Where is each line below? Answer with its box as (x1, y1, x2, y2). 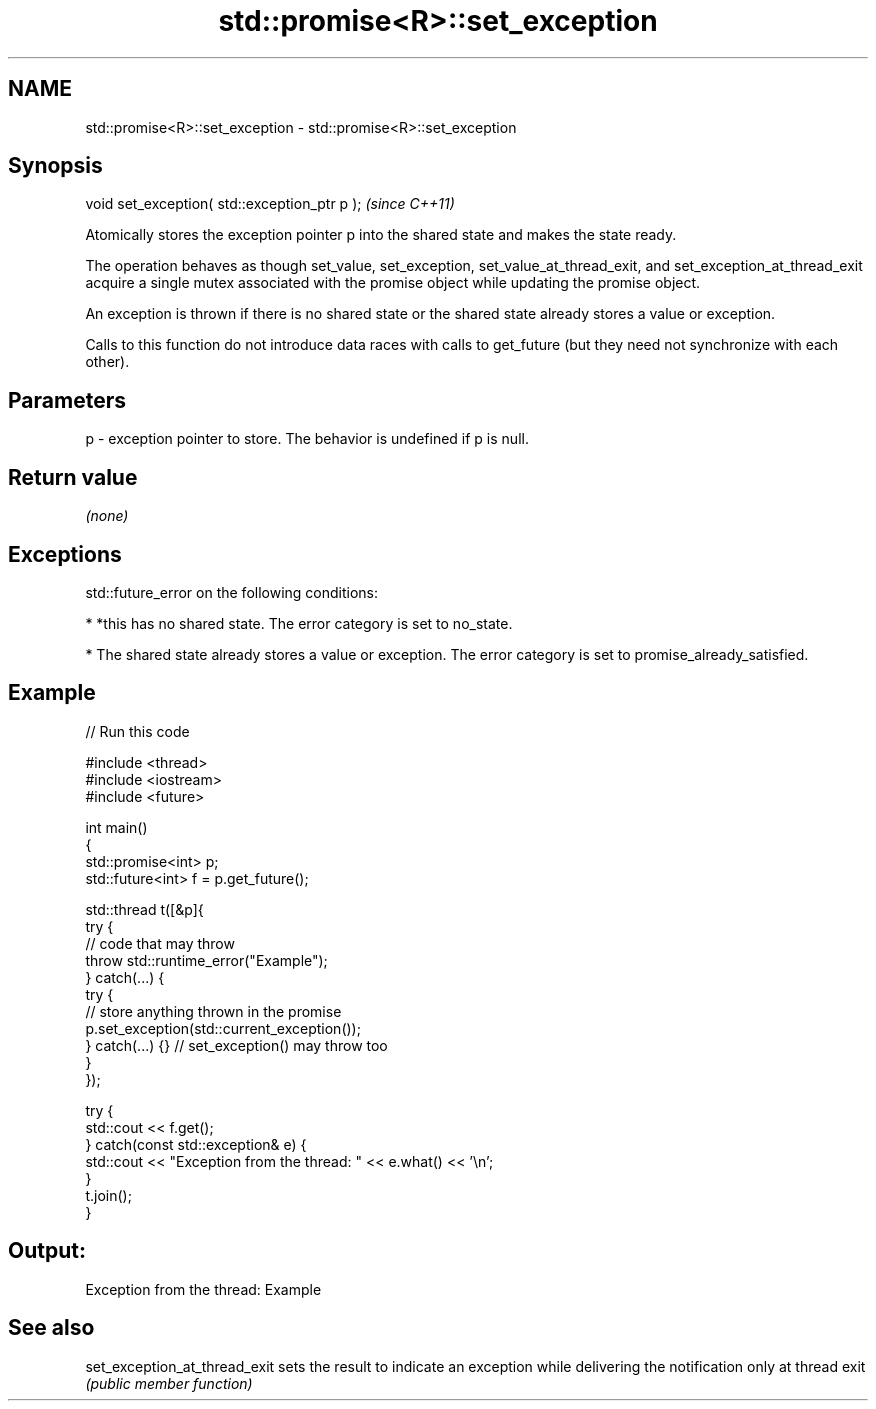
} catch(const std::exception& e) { (85, 1135, 307, 1153)
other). (85, 353, 130, 371)
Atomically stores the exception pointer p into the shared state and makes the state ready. (85, 226, 677, 244)
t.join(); (85, 1186, 132, 1204)
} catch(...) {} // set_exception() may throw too (85, 1036, 388, 1054)
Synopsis (8, 153, 103, 179)
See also (8, 1315, 95, 1341)
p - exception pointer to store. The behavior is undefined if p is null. (85, 430, 529, 448)
